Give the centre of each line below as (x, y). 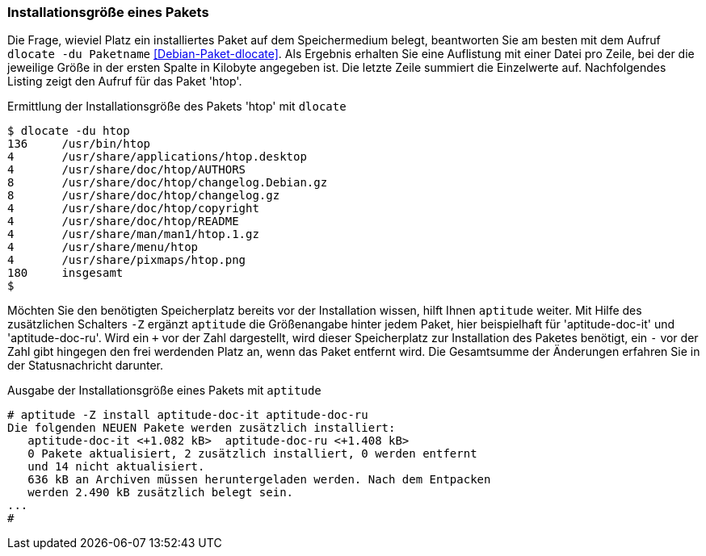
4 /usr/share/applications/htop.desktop (157, 157)
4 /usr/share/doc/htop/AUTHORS (127, 170)
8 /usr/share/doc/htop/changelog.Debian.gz (168, 183)
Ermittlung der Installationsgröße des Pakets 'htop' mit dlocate (177, 107)
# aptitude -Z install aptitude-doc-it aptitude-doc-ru (188, 415)
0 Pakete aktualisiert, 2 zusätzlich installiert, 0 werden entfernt (252, 454)
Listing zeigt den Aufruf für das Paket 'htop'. (125, 82)
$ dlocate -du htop (69, 131)
